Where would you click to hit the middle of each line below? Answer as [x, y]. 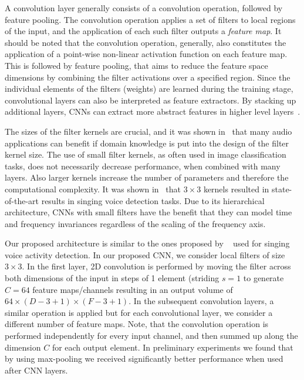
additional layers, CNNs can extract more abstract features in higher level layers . [153, 111]
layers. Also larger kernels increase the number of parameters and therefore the [147, 177]
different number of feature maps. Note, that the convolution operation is [137, 324]
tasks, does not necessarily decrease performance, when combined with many [143, 166]
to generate [264, 278]
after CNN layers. [36, 370]
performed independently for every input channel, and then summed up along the [151, 336]
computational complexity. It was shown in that [93, 189]
